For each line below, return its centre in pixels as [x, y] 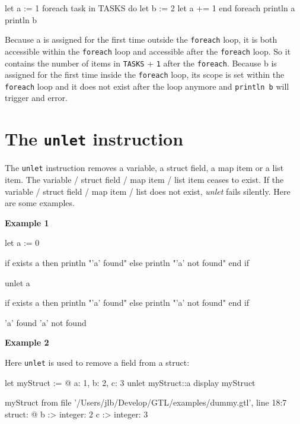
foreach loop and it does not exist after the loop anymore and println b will [147, 86]
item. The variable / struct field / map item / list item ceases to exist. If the [144, 179]
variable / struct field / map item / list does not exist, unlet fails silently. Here [148, 191]
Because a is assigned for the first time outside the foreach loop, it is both [141, 39]
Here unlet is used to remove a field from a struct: [97, 362]
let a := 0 [22, 243]
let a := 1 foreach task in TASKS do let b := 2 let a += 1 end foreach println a [150, 8]
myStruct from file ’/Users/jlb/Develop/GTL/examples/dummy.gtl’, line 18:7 [146, 402]
